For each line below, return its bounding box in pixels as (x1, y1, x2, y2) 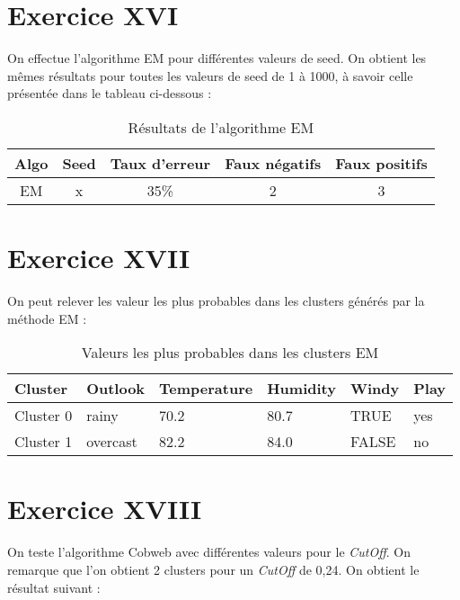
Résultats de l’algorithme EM (128, 116, 314, 138)
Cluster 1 (14, 431, 73, 452)
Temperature (159, 378, 253, 399)
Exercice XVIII (7, 490, 202, 527)
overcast (86, 431, 137, 452)
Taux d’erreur (110, 152, 211, 174)
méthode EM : (7, 309, 87, 327)
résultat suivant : (7, 578, 101, 596)
